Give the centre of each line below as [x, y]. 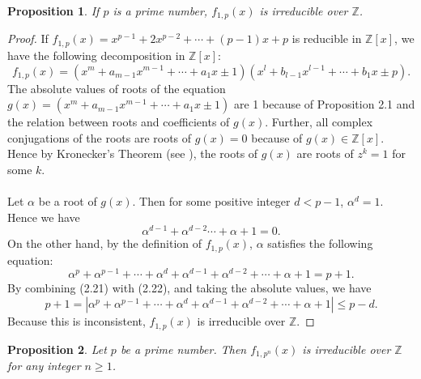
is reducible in [327, 38]
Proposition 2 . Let [57, 349]
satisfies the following [320, 243]
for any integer [44, 365]
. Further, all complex [319, 122]
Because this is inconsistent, [77, 321]
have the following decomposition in [96, 55]
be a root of [68, 201]
